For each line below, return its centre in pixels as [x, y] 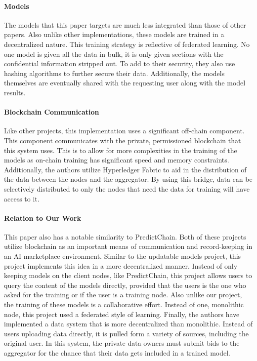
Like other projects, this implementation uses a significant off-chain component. [124, 131]
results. [15, 92]
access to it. [22, 198]
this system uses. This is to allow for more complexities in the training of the [121, 150]
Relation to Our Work [43, 218]
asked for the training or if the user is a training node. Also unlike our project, [123, 295]
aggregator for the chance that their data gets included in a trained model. [117, 353]
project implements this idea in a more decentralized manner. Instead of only [121, 265]
